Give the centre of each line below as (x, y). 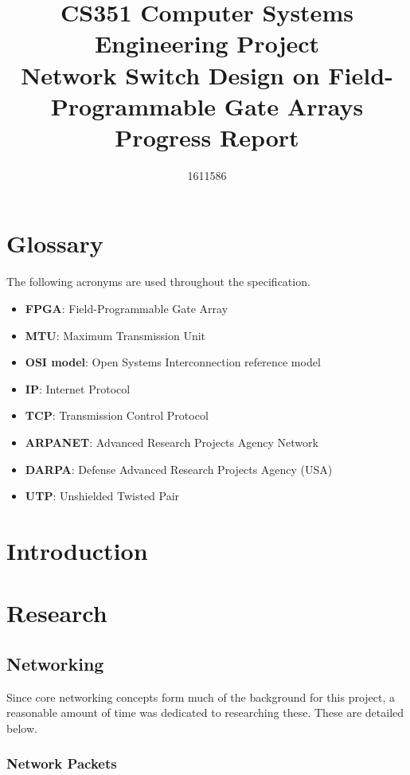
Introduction (77, 550)
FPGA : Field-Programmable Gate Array (127, 308)
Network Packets (62, 763)
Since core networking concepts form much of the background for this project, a (201, 697)
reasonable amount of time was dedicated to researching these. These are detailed (205, 712)
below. (22, 728)
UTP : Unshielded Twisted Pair (102, 496)
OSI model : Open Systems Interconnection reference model (173, 362)
